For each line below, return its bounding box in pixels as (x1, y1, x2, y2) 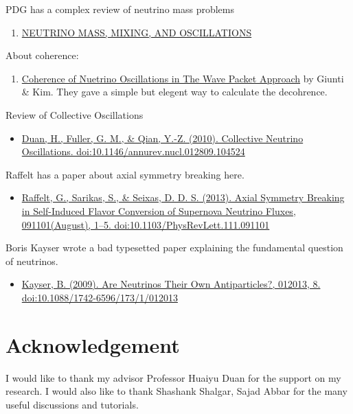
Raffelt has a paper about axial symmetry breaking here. (5, 167, 244, 181)
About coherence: (5, 48, 79, 62)
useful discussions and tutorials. (5, 397, 139, 411)
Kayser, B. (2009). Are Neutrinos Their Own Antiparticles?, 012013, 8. (21, 277, 321, 291)
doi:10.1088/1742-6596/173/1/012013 (21, 290, 178, 304)
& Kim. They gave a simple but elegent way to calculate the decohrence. (21, 84, 328, 99)
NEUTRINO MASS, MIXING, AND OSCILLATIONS (21, 25, 252, 39)
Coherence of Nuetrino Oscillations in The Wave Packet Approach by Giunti (21, 71, 344, 85)
